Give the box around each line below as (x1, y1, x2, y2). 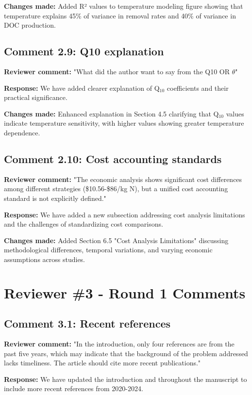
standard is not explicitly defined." (4, 193, 106, 203)
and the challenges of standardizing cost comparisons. (4, 219, 163, 229)
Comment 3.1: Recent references (4, 316, 170, 331)
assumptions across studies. (4, 254, 85, 264)
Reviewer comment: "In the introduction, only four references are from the (4, 339, 235, 349)
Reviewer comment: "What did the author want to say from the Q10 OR (4, 66, 230, 76)
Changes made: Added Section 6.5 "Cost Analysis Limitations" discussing (4, 235, 229, 245)
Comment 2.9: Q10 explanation (4, 44, 164, 59)
